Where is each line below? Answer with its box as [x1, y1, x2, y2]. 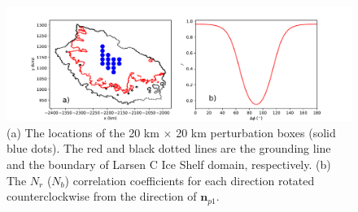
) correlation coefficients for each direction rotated [64, 171, 315, 188]
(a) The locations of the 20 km [7, 123, 159, 141]
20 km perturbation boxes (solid [176, 123, 336, 141]
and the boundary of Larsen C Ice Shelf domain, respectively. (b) [7, 155, 331, 172]
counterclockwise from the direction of [7, 188, 197, 205]
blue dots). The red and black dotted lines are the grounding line [7, 140, 331, 157]
